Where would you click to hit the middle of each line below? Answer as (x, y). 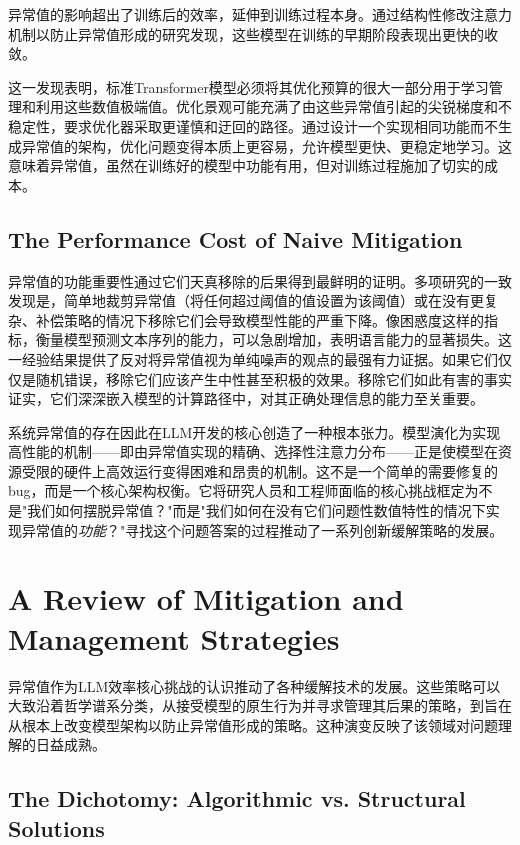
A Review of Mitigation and (206, 598)
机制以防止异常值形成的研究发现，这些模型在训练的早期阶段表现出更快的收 (253, 33)
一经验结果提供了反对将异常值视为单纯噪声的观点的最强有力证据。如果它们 (253, 358)
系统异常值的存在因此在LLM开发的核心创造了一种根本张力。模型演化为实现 (254, 431)
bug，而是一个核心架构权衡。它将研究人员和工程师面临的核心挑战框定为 (243, 490)
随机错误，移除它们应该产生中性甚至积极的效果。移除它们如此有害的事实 (273, 378)
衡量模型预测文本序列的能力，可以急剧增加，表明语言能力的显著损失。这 (273, 339)
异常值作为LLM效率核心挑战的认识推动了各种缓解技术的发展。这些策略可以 (254, 685)
